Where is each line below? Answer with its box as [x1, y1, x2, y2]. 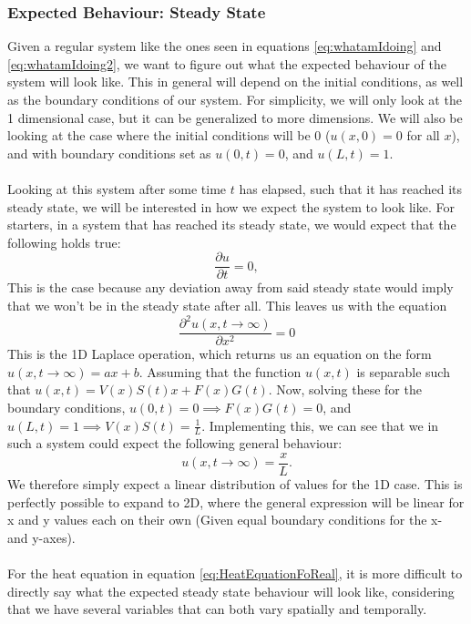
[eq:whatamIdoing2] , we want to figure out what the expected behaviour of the [7, 54, 446, 73]
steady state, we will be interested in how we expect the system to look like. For [7, 197, 455, 216]
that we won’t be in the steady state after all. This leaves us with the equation [7, 296, 447, 314]
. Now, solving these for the [268, 380, 422, 399]
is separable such [356, 362, 450, 381]
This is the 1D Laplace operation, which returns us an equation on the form [7, 344, 432, 363]
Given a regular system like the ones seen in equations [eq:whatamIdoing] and [7, 36, 442, 56]
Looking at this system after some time [7, 179, 227, 198]
